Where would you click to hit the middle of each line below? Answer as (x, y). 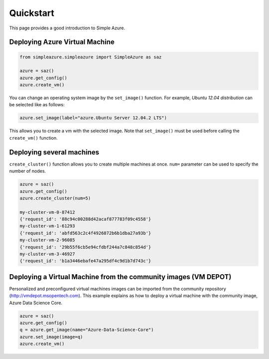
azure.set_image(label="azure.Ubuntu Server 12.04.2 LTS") (93, 118)
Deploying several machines (54, 152)
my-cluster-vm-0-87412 (47, 212)
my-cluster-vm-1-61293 (47, 226)
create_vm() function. (34, 138)
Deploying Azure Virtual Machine (62, 42)
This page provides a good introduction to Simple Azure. (67, 28)
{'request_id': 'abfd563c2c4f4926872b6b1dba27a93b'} (85, 233)
